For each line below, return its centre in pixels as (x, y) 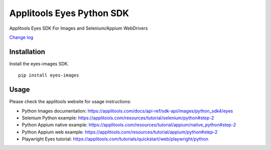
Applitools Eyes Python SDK (69, 13)
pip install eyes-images (49, 75)
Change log (21, 37)
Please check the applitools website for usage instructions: (70, 102)
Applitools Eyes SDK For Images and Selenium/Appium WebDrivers (79, 28)
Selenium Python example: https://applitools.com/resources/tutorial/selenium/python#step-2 (118, 118)
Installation (27, 52)
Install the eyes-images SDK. (39, 63)
